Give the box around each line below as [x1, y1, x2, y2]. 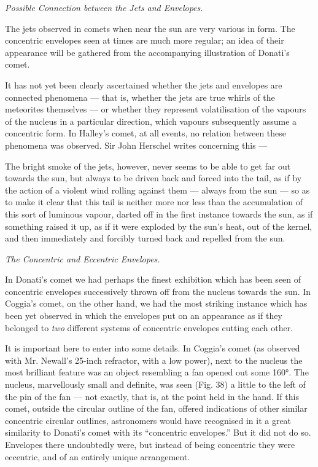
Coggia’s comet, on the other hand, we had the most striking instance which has [5, 297, 308, 310]
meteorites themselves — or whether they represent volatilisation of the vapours [5, 103, 306, 116]
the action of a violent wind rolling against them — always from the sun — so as [5, 183, 310, 196]
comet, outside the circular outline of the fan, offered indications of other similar [5, 402, 308, 415]
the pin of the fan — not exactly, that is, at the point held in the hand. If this [5, 390, 299, 402]
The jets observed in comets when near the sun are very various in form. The [5, 22, 295, 34]
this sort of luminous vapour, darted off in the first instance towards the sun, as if [5, 207, 313, 220]
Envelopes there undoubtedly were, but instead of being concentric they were [5, 438, 295, 450]
